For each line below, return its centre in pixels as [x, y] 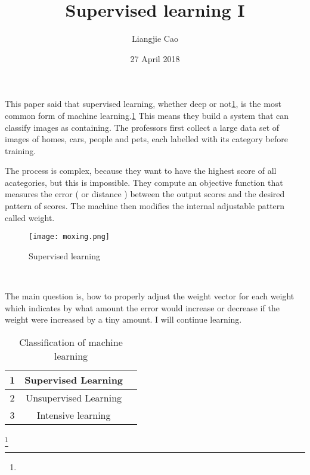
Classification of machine [71, 342]
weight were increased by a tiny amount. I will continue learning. [123, 319]
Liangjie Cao [155, 39]
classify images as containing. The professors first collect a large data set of [142, 127]
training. [21, 150]
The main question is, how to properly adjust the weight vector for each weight [150, 296]
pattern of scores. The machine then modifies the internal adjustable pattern [145, 206]
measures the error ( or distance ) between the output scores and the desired [145, 194]
